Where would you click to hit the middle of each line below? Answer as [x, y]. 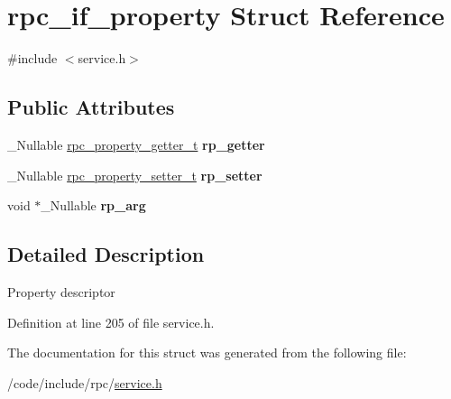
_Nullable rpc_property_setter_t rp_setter [135, 175]
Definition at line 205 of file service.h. [111, 322]
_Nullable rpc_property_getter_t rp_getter [136, 144]
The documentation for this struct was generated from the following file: [207, 353]
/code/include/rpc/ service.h [85, 382]
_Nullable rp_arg [93, 205]
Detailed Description [106, 254]
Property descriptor [61, 291]
